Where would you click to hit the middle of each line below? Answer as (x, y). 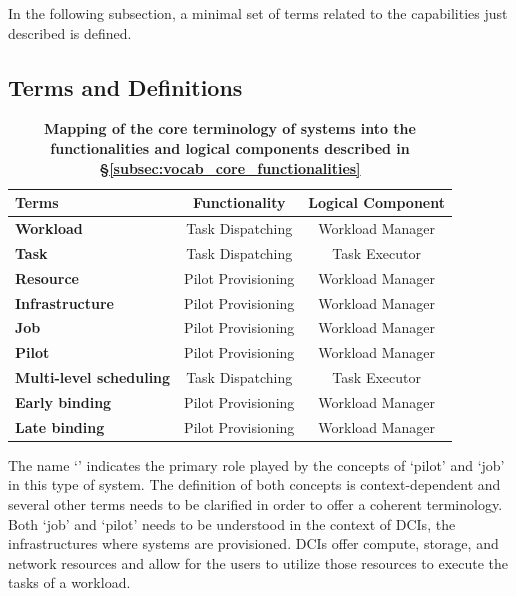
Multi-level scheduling (93, 377)
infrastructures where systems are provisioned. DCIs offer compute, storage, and (253, 543)
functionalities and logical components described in (230, 147)
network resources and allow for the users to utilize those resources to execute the (258, 562)
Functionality (239, 202)
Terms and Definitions (125, 86)
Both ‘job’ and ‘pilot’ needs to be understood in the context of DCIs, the (232, 523)
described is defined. (70, 32)
